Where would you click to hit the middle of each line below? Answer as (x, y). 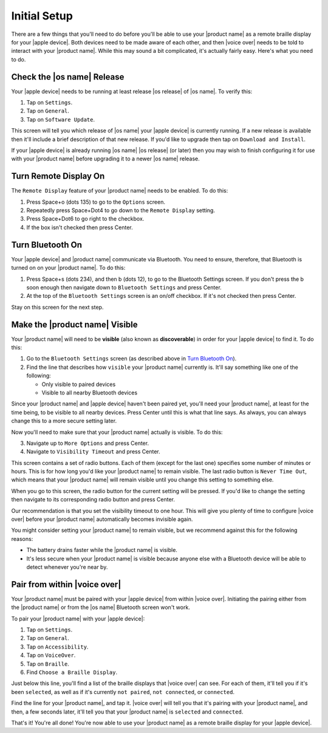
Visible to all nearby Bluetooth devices (90, 393)
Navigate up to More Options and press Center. (87, 443)
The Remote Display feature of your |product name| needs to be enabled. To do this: (120, 191)
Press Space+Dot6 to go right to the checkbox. (85, 219)
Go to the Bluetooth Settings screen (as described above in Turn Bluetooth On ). (132, 359)
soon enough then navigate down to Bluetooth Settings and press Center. (124, 287)
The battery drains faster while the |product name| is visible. (102, 550)
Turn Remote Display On (58, 176)
